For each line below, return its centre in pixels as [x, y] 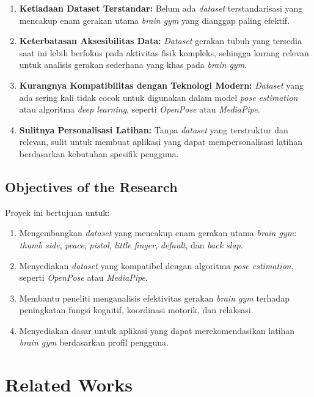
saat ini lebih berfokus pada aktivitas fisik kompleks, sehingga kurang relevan [164, 52]
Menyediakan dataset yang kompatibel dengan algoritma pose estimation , [156, 265]
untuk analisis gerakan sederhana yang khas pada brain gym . [133, 65]
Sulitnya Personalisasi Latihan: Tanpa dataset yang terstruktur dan [154, 129]
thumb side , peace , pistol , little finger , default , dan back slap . [131, 244]
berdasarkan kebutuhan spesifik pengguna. [99, 153]
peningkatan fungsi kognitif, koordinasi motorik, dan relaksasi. [136, 310]
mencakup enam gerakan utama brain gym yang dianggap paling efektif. [155, 20]
